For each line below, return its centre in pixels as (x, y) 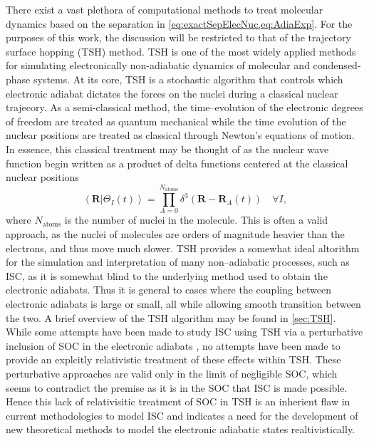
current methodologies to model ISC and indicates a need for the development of (182, 415)
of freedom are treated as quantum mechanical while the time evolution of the (176, 121)
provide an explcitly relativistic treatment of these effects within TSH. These (173, 359)
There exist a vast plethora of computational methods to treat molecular (165, 9)
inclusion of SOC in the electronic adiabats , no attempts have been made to (173, 345)
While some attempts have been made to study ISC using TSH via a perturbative (184, 332)
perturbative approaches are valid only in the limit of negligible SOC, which (172, 374)
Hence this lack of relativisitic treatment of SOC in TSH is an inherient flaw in (178, 401)
